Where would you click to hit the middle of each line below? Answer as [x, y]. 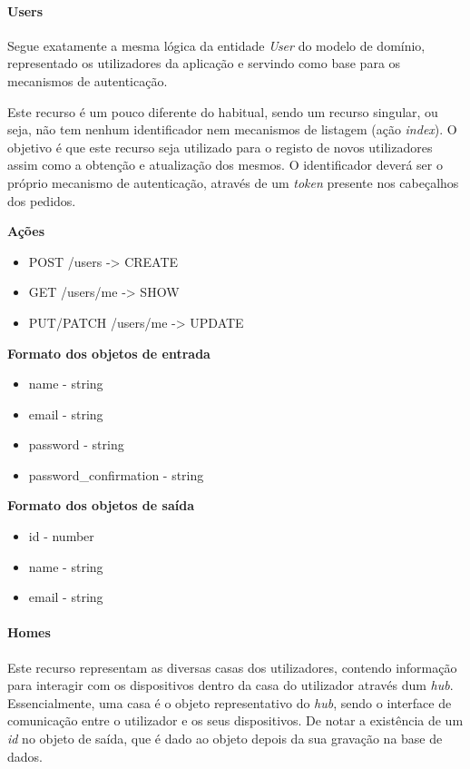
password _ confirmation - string [116, 474]
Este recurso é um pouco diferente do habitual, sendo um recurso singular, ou [223, 111]
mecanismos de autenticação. [88, 80]
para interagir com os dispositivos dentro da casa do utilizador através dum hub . [230, 685]
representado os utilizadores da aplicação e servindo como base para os [204, 63]
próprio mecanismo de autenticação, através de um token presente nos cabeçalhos [233, 182]
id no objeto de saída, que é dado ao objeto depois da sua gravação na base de [225, 739]
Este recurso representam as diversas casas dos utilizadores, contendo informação [232, 667]
